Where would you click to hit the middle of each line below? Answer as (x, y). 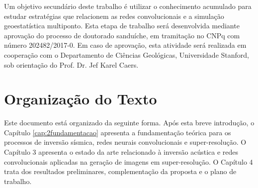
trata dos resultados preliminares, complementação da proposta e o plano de (120, 171)
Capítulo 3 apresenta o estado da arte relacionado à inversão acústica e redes (121, 152)
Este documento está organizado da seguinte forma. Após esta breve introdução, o (129, 123)
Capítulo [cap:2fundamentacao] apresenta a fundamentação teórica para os (118, 132)
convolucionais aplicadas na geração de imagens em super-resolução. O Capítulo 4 (129, 161)
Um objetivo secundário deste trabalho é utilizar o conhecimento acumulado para (128, 6)
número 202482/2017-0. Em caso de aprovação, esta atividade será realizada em (125, 45)
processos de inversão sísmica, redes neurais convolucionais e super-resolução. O (125, 142)
